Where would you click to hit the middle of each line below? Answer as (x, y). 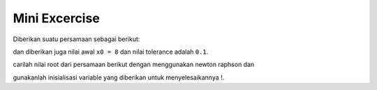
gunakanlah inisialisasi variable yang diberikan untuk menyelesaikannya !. (119, 77)
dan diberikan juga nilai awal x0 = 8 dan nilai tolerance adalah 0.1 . (111, 52)
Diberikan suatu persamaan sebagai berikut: (76, 39)
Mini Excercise (57, 18)
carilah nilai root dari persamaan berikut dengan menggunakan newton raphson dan (134, 65)
